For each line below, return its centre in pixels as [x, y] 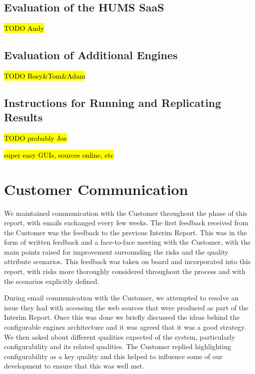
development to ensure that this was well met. [74, 366]
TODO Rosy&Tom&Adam [45, 76]
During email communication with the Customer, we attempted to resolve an [122, 298]
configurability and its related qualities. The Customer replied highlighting [118, 346]
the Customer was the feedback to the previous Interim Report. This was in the [126, 232]
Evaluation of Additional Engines [91, 55]
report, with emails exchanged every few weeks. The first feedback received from [126, 223]
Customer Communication [96, 189]
